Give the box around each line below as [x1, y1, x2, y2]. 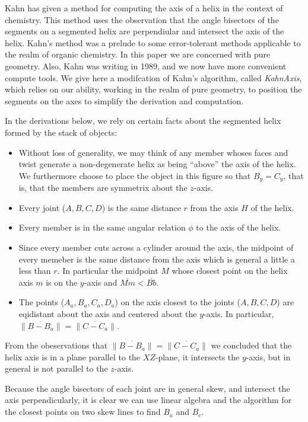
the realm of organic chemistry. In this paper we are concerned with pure [5, 48, 271, 60]
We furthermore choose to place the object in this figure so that [18, 169, 251, 181]
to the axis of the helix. [196, 221, 281, 234]
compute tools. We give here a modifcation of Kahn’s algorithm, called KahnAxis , [5, 71, 302, 84]
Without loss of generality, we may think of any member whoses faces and [18, 146, 288, 158]
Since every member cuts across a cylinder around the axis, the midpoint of [18, 241, 294, 253]
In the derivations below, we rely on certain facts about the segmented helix [5, 114, 281, 127]
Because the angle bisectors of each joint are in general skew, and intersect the [5, 382, 290, 394]
